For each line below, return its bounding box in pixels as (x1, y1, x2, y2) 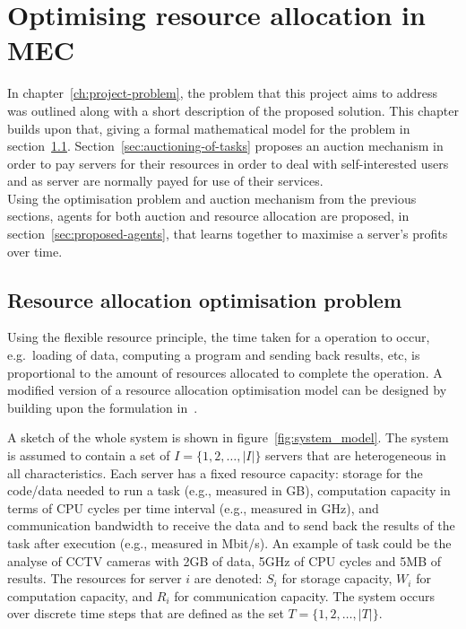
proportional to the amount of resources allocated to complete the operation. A (7, 363, 443, 381)
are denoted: (194, 569, 263, 588)
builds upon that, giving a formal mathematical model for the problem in (7, 118, 410, 137)
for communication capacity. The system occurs (174, 586, 436, 605)
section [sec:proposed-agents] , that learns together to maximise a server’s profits (7, 224, 448, 243)
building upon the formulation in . (7, 397, 198, 416)
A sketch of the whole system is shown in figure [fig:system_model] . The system (7, 428, 449, 447)
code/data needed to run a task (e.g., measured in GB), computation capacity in (7, 481, 451, 500)
